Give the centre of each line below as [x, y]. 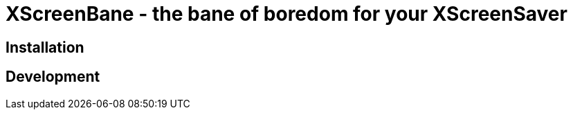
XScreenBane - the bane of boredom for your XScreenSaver [286, 14]
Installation [45, 47]
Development [53, 77]
